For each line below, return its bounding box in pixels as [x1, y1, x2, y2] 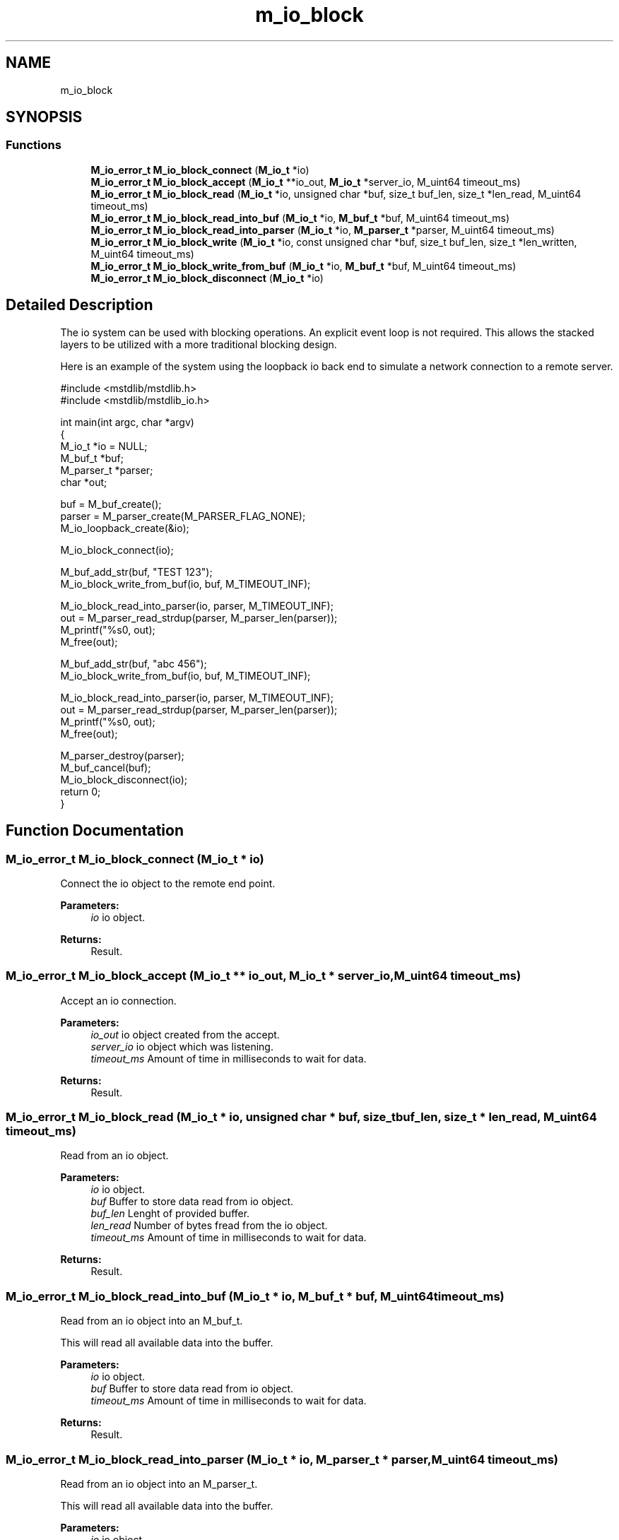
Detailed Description [6, 296, 153, 314]
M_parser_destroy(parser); [60, 749, 184, 762]
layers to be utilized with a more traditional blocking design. [60, 338, 337, 350]
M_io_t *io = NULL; [60, 439, 148, 452]
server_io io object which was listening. [90, 1040, 273, 1053]
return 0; [60, 785, 101, 798]
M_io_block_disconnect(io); [60, 773, 188, 786]
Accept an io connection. [60, 994, 177, 1007]
